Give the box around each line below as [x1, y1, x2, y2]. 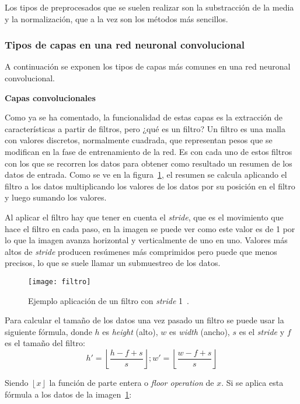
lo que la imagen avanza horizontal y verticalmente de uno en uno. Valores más [5, 234, 288, 246]
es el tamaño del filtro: [5, 337, 85, 349]
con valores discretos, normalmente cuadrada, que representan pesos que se [5, 134, 273, 146]
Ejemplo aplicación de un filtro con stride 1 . [28, 294, 189, 306]
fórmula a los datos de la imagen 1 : [5, 388, 132, 400]
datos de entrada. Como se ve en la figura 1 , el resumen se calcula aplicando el [5, 168, 287, 181]
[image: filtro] [28, 277, 91, 286]
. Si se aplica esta [221, 376, 284, 388]
